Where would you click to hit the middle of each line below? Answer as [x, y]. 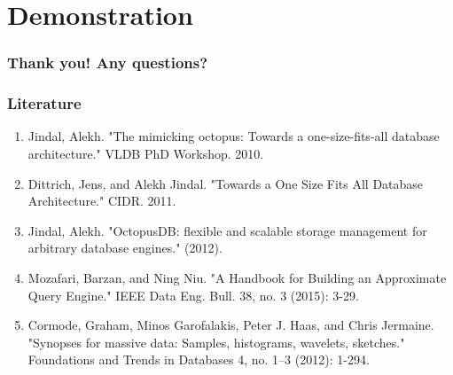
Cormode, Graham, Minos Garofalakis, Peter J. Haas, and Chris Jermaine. [231, 325]
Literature [44, 103]
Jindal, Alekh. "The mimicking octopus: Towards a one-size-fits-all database [234, 136]
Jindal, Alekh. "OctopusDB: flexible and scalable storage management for [227, 230]
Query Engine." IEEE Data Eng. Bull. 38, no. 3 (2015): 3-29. [193, 295]
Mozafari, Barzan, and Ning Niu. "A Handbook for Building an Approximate [237, 277]
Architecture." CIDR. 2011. [102, 201]
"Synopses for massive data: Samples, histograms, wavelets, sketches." [216, 342]
